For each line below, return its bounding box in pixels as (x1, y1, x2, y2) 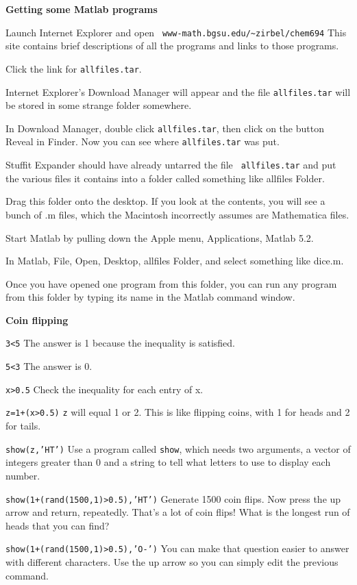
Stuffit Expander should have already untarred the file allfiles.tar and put (5, 158, 336, 172)
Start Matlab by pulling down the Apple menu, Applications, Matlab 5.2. (5, 230, 314, 245)
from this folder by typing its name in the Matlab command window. (5, 290, 295, 304)
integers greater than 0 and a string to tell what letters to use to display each (5, 455, 331, 469)
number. (5, 468, 40, 482)
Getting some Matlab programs (5, 2, 158, 16)
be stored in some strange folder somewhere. (5, 98, 192, 112)
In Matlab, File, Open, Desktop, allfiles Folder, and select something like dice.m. (5, 253, 344, 268)
